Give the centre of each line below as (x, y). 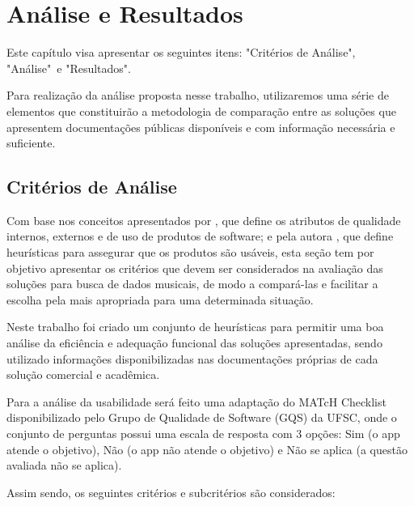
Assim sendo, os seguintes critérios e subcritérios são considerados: (171, 492)
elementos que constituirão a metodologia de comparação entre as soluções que (201, 111)
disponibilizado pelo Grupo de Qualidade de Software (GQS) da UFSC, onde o (202, 417)
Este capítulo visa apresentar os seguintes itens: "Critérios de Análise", (181, 52)
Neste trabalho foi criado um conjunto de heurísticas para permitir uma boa (195, 327)
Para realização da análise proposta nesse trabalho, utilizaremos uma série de (198, 95)
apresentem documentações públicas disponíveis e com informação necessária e (201, 127)
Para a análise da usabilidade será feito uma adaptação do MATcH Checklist (196, 401)
